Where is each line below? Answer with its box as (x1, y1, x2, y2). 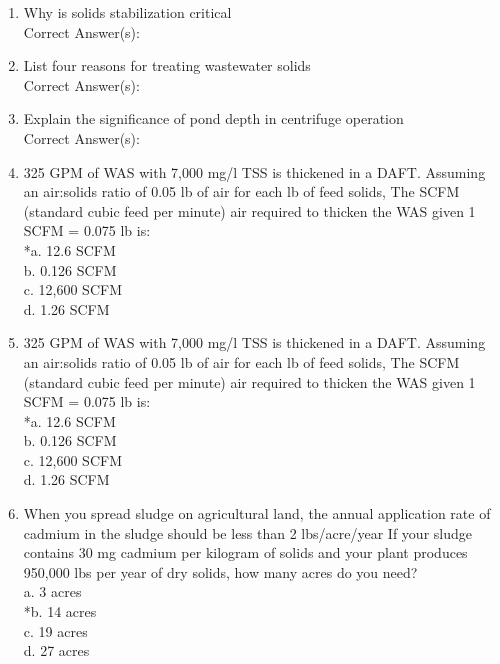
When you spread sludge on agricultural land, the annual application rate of (23, 503, 491, 524)
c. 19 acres (23, 620, 88, 641)
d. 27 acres (23, 640, 90, 661)
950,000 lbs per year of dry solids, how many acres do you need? (23, 561, 418, 582)
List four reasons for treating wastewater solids (23, 55, 311, 76)
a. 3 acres (23, 581, 82, 602)
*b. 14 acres (23, 601, 97, 622)
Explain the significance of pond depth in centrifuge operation (23, 108, 404, 129)
